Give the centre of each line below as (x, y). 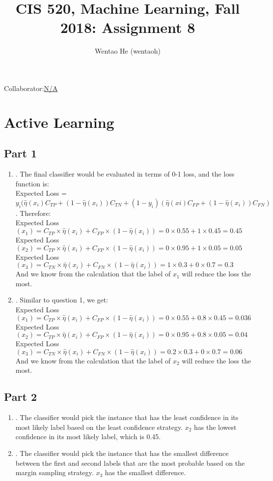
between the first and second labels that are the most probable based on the (130, 463)
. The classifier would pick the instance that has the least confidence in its (127, 417)
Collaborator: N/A (31, 88)
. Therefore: (33, 213)
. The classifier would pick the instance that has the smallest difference (122, 453)
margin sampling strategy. (55, 472)
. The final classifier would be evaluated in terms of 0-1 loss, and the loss (125, 174)
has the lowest (215, 427)
